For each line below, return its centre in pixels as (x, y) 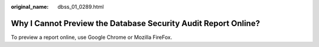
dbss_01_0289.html (81, 7)
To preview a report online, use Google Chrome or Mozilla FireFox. (92, 37)
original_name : (30, 7)
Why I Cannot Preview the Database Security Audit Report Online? (135, 23)
